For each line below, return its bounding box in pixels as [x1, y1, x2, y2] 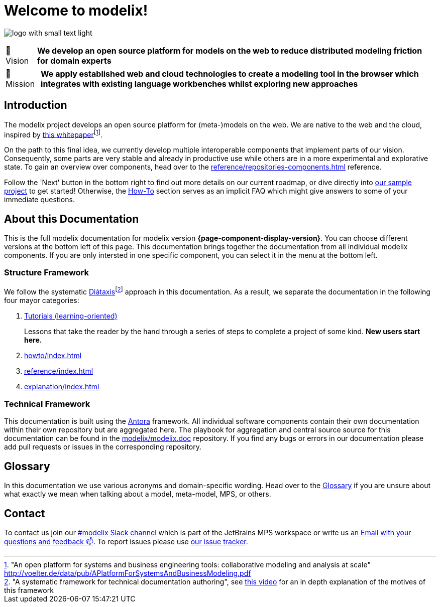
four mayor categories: [4, 295, 79, 305]
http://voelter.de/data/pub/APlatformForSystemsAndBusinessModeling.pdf [4, 568, 251, 577]
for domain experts [37, 55, 112, 66]
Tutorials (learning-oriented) [24, 311, 118, 320]
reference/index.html [24, 366, 93, 375]
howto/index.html [24, 351, 82, 360]
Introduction [4, 99, 67, 112]
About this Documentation [4, 212, 139, 225]
